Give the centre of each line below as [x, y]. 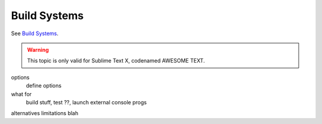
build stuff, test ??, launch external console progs [86, 102]
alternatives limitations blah [45, 113]
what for [21, 94]
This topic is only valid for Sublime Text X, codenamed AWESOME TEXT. [116, 61]
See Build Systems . [35, 33]
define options [44, 86]
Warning [38, 49]
